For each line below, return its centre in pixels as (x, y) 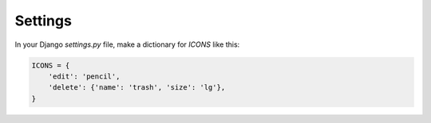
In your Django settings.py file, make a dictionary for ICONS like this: (127, 44)
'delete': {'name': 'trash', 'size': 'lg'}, (137, 88)
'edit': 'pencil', (84, 76)
